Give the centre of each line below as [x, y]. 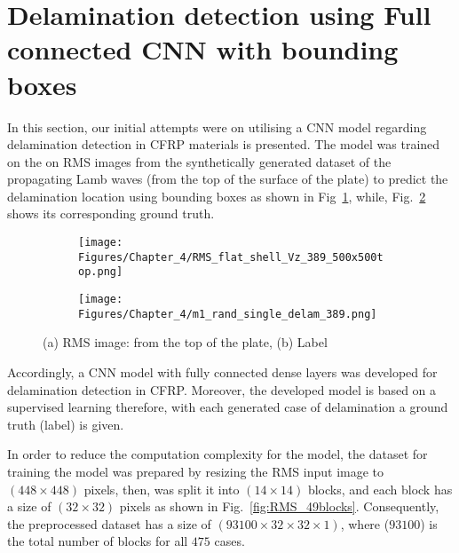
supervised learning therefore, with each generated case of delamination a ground [228, 407]
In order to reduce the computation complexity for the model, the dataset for [218, 454]
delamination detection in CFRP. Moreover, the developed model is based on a [222, 389]
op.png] [101, 272]
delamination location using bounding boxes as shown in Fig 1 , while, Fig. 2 [217, 196]
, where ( [365, 523]
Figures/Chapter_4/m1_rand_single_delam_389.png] [228, 314]
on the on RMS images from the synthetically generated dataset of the [199, 161]
